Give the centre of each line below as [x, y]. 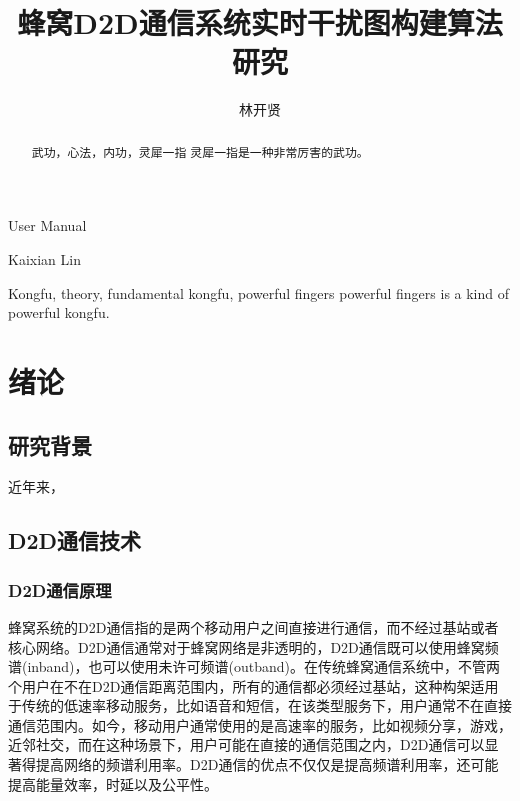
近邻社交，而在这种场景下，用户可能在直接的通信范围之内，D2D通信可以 [246, 744]
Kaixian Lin [44, 258]
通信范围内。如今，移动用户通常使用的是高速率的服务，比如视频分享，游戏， [260, 724]
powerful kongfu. [59, 312]
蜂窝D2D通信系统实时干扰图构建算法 [260, 22]
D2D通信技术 [75, 540]
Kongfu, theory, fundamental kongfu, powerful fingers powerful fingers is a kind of [259, 292]
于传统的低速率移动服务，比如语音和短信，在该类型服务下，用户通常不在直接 [260, 705]
